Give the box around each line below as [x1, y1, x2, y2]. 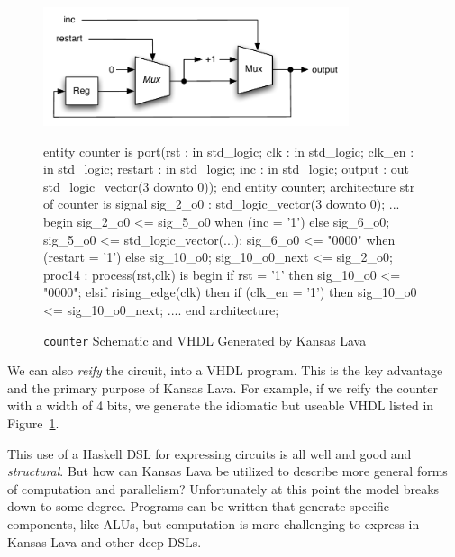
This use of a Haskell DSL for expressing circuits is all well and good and [7, 444, 412, 463]
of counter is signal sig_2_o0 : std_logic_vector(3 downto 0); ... [43, 194, 400, 213]
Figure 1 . [7, 413, 59, 432]
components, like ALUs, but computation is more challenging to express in [7, 514, 420, 533]
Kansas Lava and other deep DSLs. [7, 532, 202, 551]
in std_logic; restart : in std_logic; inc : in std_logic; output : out [43, 159, 410, 178]
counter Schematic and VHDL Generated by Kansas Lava [43, 330, 367, 349]
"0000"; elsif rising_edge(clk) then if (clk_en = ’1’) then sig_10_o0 [43, 283, 417, 301]
